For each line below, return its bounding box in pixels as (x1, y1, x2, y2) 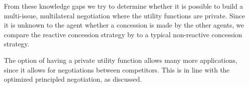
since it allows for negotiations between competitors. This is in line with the (4, 64, 230, 74)
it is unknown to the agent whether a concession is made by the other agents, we (4, 20, 244, 30)
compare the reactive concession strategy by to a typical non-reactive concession (4, 29, 242, 39)
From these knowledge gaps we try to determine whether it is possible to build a (4, 1, 243, 11)
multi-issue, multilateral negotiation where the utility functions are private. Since (4, 10, 245, 20)
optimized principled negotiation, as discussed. (4, 74, 142, 84)
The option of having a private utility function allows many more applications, (4, 55, 237, 65)
